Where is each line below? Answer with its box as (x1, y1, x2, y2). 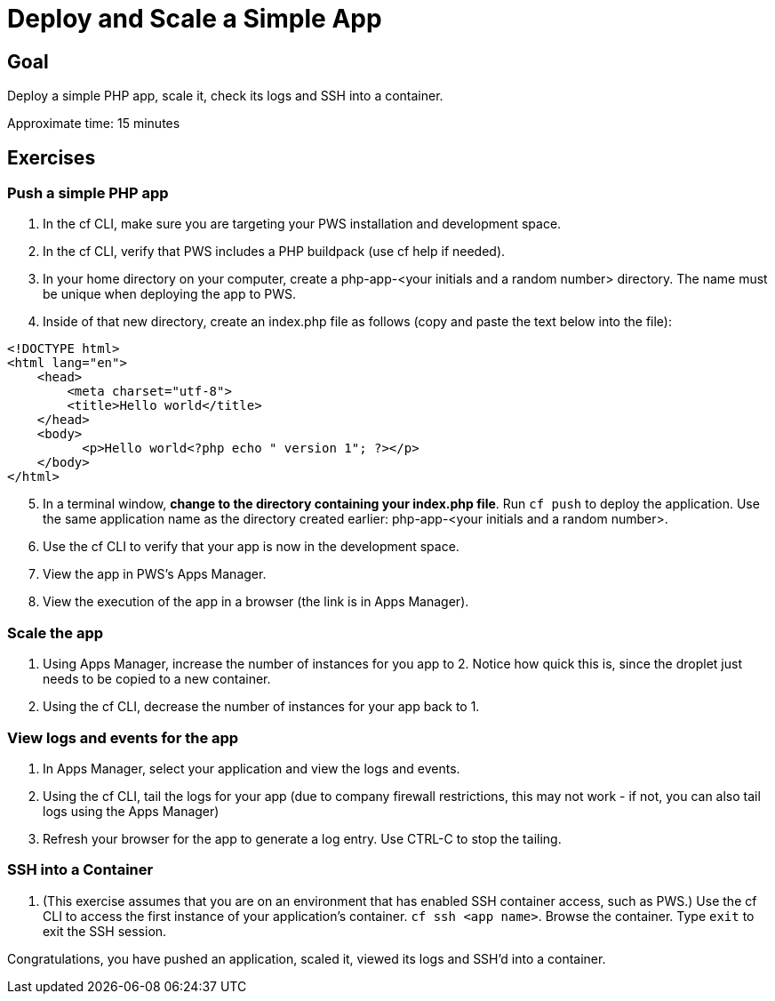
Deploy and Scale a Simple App (7, 4, 382, 34)
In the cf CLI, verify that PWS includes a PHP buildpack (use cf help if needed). (43, 244, 506, 260)
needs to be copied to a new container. (43, 671, 271, 687)
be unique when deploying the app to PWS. (43, 286, 296, 302)
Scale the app (7, 623, 104, 642)
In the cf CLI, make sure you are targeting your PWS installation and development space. (43, 216, 562, 232)
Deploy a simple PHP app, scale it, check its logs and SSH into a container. (7, 88, 443, 104)
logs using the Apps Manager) (43, 803, 220, 819)
